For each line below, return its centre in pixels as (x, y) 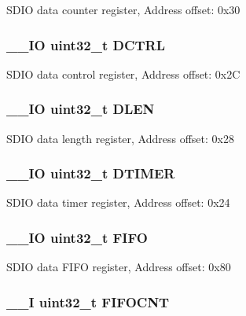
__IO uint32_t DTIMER (91, 173)
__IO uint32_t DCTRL (86, 44)
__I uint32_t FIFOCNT (88, 301)
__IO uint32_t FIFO (77, 237)
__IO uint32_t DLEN (81, 109)
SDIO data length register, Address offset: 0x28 (120, 138)
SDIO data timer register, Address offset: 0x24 (118, 202)
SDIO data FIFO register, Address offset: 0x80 (119, 267)
